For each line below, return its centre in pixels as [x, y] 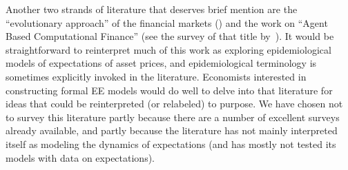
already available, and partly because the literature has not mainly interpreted [172, 130]
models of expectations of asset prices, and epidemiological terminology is [161, 63]
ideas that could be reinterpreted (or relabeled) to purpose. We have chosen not [174, 104]
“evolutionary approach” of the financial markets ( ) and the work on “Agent [167, 22]
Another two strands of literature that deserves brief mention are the [152, 9]
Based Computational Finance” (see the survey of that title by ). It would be [170, 36]
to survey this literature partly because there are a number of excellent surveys [173, 117]
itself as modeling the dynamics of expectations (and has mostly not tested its [171, 144]
